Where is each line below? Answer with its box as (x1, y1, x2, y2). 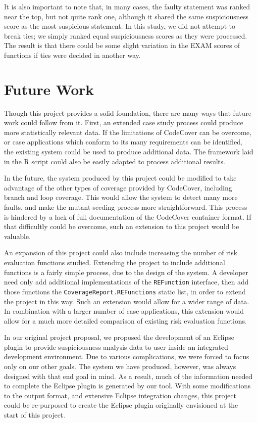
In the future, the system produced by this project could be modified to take (4, 173, 237, 183)
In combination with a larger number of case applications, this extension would (4, 306, 244, 316)
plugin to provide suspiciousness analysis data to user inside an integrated (4, 341, 228, 352)
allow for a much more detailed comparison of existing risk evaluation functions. (4, 315, 247, 326)
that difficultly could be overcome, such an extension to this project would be (4, 221, 239, 232)
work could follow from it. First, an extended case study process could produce (4, 117, 243, 128)
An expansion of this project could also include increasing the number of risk (4, 247, 238, 258)
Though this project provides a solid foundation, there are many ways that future (4, 107, 252, 118)
